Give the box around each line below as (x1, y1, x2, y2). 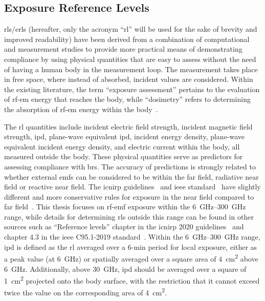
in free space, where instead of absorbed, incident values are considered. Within (4, 74, 253, 84)
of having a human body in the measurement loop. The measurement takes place (4, 63, 258, 74)
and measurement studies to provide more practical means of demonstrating (4, 44, 242, 54)
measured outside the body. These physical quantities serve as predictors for (4, 151, 243, 162)
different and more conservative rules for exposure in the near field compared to (4, 191, 254, 202)
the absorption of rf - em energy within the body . (4, 103, 158, 114)
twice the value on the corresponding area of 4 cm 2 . (4, 286, 167, 298)
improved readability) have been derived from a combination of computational (4, 33, 250, 44)
